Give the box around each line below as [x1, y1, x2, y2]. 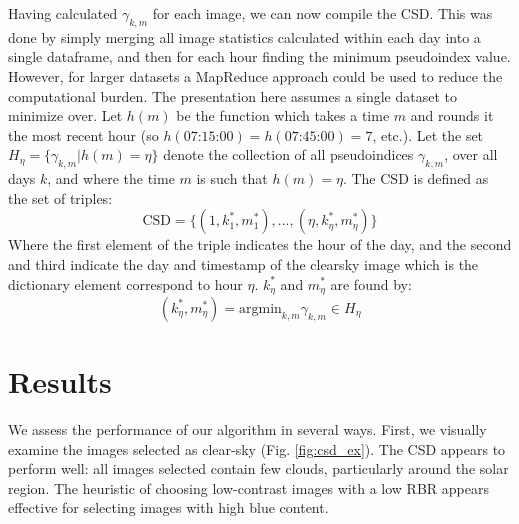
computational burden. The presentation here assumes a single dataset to [8, 85, 457, 106]
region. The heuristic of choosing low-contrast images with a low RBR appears [8, 477, 489, 498]
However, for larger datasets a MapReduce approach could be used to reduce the [8, 65, 503, 86]
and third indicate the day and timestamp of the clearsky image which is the [8, 253, 479, 274]
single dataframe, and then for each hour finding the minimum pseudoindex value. [8, 46, 511, 67]
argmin [239, 301, 282, 316]
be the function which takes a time [176, 105, 390, 126]
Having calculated [8, 3, 118, 23]
